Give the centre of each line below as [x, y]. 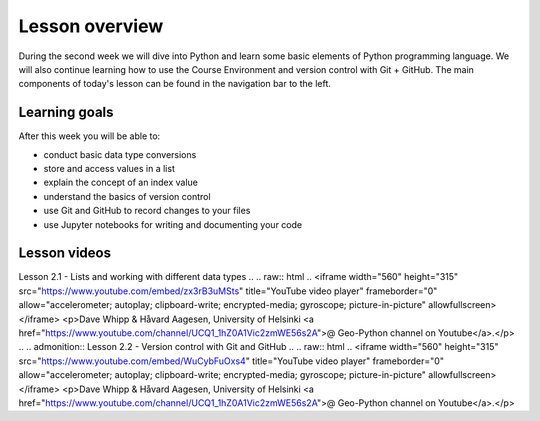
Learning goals [66, 112]
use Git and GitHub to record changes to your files [147, 211]
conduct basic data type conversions [120, 154]
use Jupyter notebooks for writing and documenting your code [173, 224]
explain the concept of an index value [121, 182]
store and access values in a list [109, 169]
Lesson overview [91, 26]
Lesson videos [65, 253]
